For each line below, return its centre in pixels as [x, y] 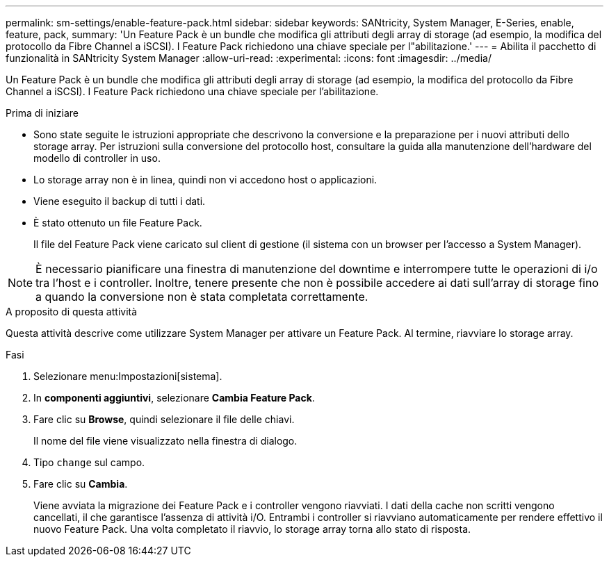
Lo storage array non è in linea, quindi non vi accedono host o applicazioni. [205, 180]
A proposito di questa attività [72, 312]
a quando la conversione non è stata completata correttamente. [202, 297]
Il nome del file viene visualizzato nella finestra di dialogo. [165, 441]
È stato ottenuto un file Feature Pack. [118, 223]
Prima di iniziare [42, 113]
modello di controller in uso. [97, 158]
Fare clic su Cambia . [81, 484]
